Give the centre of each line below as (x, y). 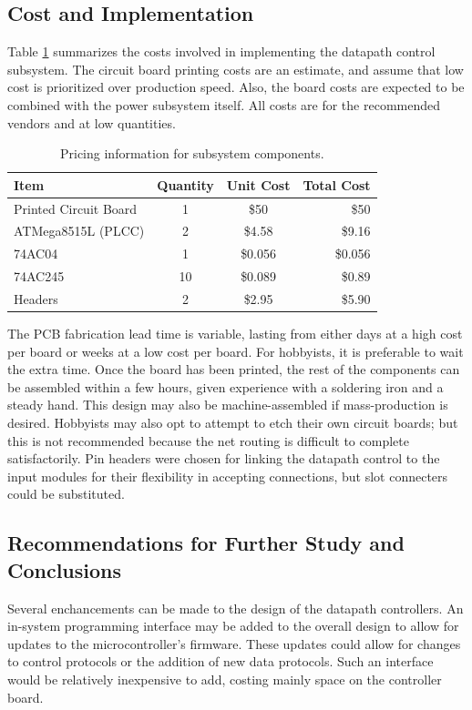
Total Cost (337, 184)
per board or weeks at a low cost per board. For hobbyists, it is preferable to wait (236, 351)
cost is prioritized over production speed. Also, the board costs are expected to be (236, 87)
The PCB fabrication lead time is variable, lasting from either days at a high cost (235, 334)
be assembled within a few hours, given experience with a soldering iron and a (226, 386)
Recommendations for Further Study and (206, 543)
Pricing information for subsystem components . (192, 153)
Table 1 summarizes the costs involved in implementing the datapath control (221, 51)
